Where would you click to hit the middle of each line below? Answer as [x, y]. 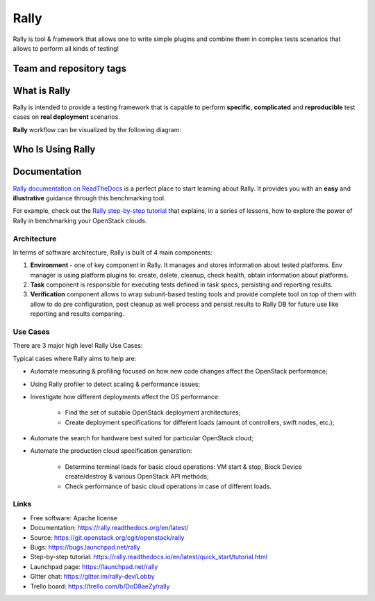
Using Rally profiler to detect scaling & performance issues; [115, 384]
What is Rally [42, 90]
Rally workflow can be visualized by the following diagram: [97, 129]
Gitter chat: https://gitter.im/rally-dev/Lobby [93, 577]
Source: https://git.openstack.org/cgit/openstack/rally [107, 537]
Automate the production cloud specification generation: [111, 451]
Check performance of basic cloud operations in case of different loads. [168, 486]
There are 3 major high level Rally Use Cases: [78, 346]
